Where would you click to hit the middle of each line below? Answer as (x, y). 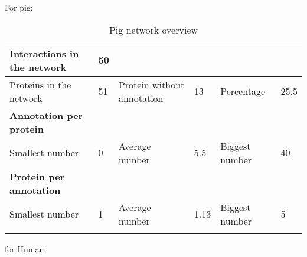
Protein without (151, 84)
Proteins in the (40, 84)
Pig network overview (153, 29)
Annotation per (46, 115)
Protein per (37, 176)
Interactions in (44, 53)
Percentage (243, 91)
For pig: (19, 7)
